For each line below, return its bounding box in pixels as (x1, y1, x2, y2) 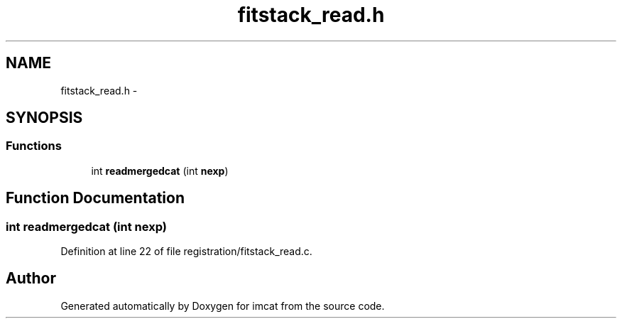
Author (6, 269, 56, 288)
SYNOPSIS (6, 109, 83, 127)
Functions (6, 139, 62, 153)
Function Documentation (6, 189, 185, 207)
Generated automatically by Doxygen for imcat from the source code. (60, 299, 385, 312)
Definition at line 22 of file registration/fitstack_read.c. (60, 245, 312, 258)
